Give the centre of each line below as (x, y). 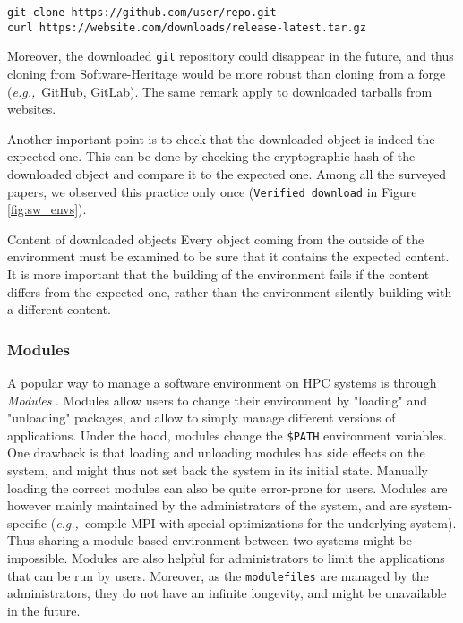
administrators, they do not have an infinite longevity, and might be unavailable (227, 593)
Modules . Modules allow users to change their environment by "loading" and (217, 400)
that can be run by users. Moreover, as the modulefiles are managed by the (218, 575)
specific (27, 522)
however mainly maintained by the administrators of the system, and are (207, 505)
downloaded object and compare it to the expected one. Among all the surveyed (227, 173)
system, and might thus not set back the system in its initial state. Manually (218, 470)
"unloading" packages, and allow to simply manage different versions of (201, 418)
